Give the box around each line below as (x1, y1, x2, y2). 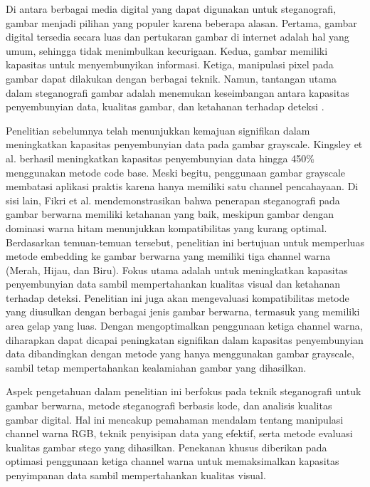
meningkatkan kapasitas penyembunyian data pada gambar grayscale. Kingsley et (6, 137, 363, 152)
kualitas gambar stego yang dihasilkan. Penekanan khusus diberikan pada (6, 439, 327, 454)
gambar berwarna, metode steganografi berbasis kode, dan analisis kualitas (6, 398, 332, 413)
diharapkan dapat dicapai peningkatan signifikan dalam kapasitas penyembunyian (6, 332, 364, 347)
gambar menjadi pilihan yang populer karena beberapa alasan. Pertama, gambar (6, 15, 357, 30)
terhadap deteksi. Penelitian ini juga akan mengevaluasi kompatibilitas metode (6, 290, 349, 305)
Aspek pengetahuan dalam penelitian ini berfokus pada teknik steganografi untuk (6, 384, 361, 399)
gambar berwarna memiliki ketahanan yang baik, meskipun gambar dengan (6, 206, 334, 221)
